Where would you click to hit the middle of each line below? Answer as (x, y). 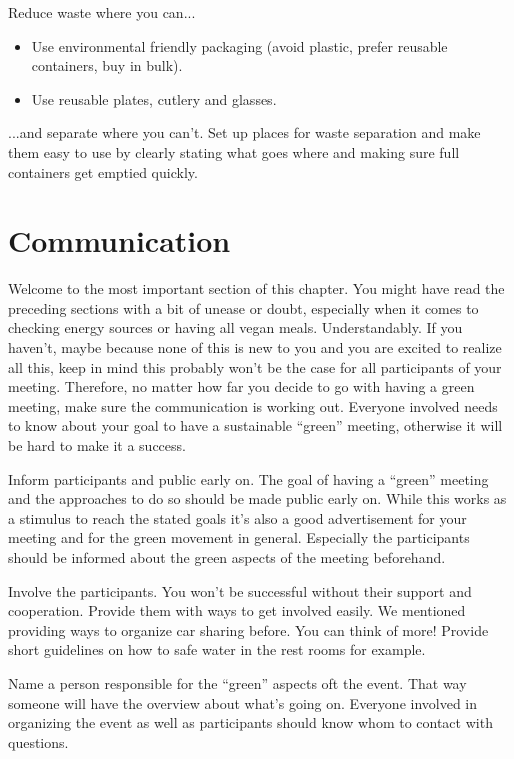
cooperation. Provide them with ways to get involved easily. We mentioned (237, 610)
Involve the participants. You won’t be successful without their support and (240, 590)
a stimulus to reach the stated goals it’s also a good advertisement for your (237, 517)
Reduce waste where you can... (102, 12)
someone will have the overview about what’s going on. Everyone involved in (243, 702)
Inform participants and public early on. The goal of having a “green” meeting (248, 478)
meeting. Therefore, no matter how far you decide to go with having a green (241, 386)
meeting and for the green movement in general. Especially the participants (239, 537)
